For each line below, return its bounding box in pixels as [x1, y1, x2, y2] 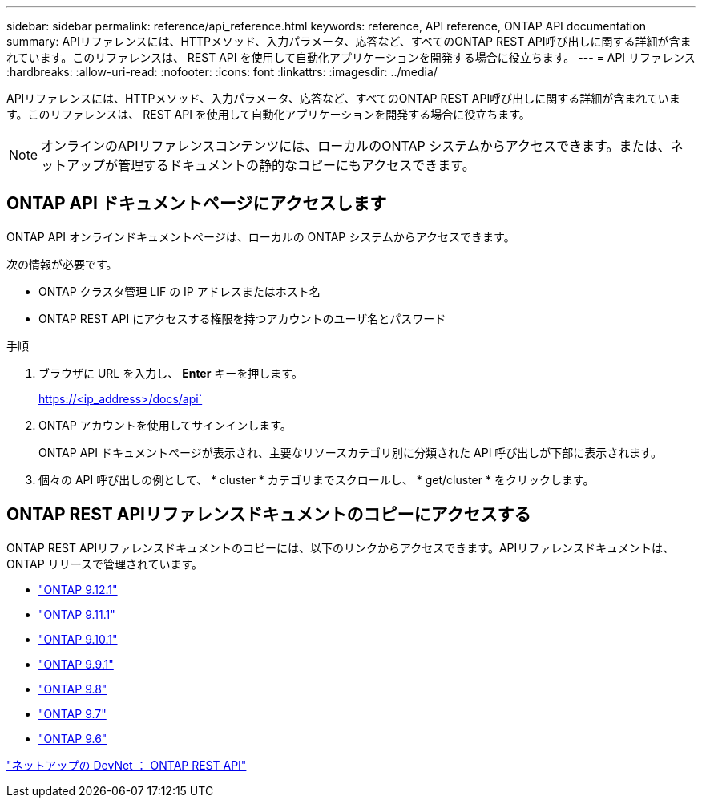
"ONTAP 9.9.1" [38, 657, 114, 671]
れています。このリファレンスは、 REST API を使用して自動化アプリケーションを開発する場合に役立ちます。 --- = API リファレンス [6, 51, 696, 64]
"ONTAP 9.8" [38, 681, 107, 696]
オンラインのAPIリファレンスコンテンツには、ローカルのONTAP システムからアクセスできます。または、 [41, 138, 671, 154]
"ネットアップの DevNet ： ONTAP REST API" [6, 758, 247, 772]
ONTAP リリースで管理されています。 [6, 556, 204, 571]
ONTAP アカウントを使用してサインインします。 [38, 418, 292, 432]
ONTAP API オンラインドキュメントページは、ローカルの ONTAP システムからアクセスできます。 [6, 229, 515, 244]
